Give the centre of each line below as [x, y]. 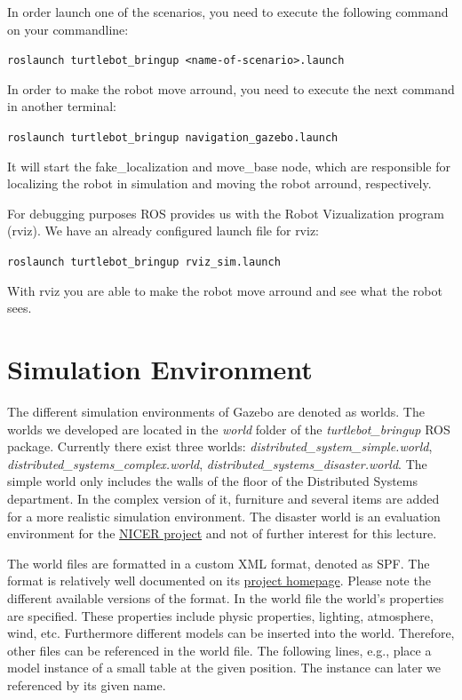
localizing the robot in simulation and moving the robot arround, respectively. [219, 183]
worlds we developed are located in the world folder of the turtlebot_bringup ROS [229, 429]
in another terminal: [62, 106]
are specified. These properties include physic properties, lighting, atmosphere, [220, 615]
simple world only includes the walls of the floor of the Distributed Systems [212, 481]
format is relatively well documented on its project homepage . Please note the [219, 581]
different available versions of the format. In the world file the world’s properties [226, 597]
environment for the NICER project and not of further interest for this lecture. [222, 533]
